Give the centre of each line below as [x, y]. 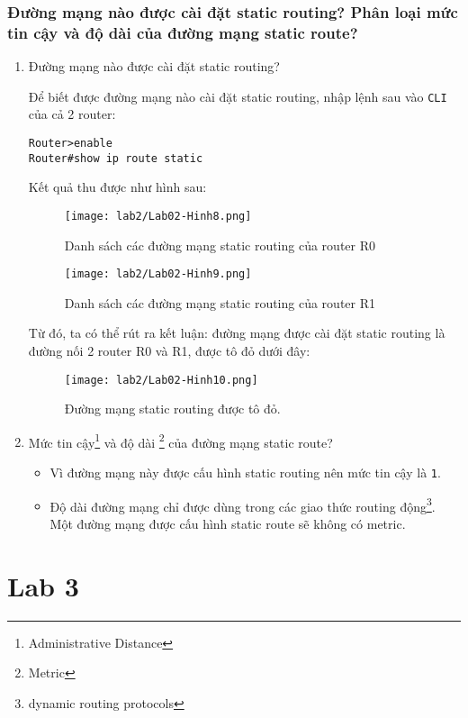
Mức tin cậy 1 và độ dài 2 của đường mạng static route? [180, 441]
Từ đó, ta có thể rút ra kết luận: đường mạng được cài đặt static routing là [237, 333]
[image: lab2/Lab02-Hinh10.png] [161, 380]
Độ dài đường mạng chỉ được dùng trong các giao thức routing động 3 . [243, 504]
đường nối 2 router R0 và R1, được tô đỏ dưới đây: [169, 350]
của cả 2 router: [72, 114]
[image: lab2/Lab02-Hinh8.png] [158, 216]
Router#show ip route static [116, 158]
